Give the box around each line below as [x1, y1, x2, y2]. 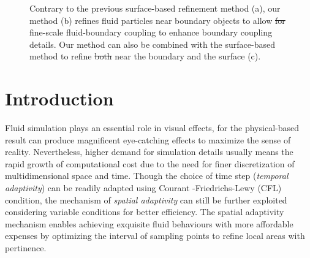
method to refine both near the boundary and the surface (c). [29, 50, 261, 63]
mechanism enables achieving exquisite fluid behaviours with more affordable [5, 217, 293, 230]
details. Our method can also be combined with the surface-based [29, 37, 275, 50]
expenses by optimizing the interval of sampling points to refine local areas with [5, 229, 305, 242]
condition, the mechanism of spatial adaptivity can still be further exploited [5, 193, 287, 206]
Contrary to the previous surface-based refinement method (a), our [29, 2, 281, 14]
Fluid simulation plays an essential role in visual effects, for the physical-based [5, 121, 299, 134]
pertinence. [5, 241, 47, 254]
